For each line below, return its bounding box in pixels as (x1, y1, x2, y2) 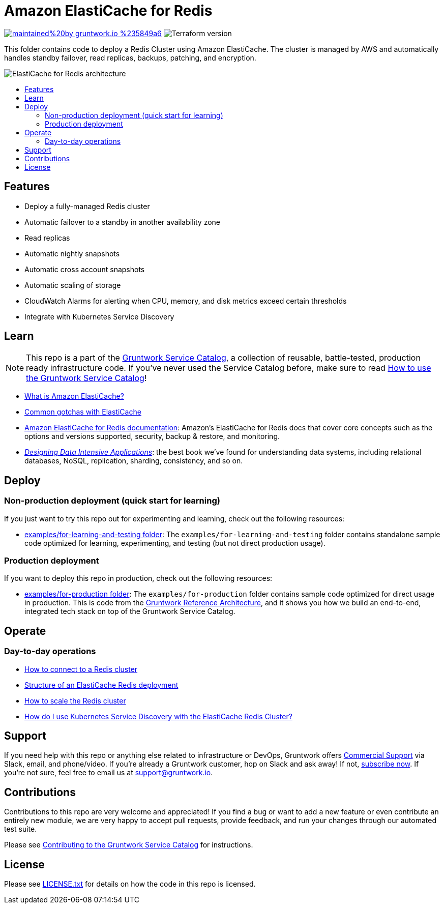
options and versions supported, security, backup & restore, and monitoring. (24, 432, 280, 441)
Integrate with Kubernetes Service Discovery (24, 312, 174, 321)
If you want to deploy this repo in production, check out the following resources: (4, 574, 273, 583)
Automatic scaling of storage (24, 280, 121, 289)
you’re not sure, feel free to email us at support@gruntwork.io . (4, 768, 213, 777)
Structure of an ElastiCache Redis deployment (24, 680, 179, 689)
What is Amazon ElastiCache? (24, 392, 124, 401)
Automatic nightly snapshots (24, 249, 120, 258)
